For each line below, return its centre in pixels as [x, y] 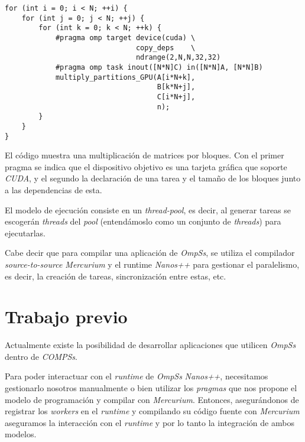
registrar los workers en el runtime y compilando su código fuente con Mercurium [152, 411]
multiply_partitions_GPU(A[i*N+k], [125, 77]
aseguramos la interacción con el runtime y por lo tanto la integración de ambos [150, 422]
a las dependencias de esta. [53, 189]
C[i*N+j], [176, 97]
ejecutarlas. [25, 233]
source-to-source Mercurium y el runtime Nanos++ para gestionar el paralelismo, [152, 264]
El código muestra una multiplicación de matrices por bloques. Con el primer [145, 155]
